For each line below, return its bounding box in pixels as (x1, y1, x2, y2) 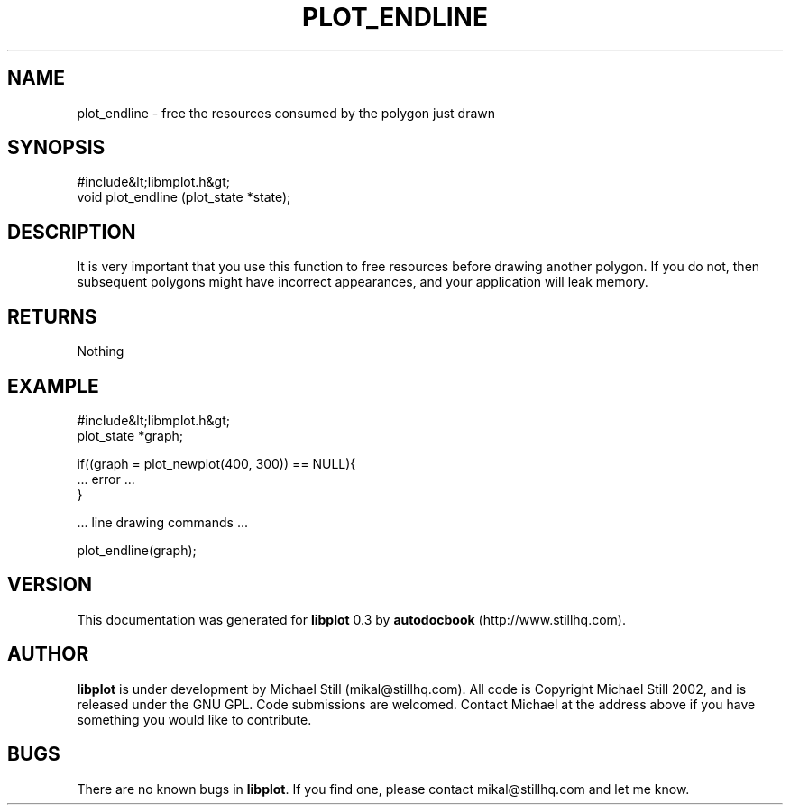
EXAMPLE (7, 374, 99, 397)
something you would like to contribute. (77, 711, 312, 727)
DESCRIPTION (7, 220, 136, 243)
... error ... (77, 470, 135, 487)
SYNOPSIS (7, 136, 106, 160)
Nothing (77, 343, 124, 360)
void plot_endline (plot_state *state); (77, 189, 291, 205)
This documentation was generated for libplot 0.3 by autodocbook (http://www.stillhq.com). (77, 611, 626, 627)
